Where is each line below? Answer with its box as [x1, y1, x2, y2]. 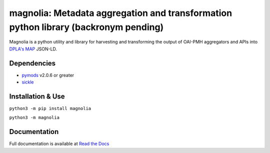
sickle [21, 79, 34, 85]
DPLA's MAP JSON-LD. [9, 45, 57, 52]
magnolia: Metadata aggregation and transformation [9, 7, 232, 18]
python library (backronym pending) [9, 21, 164, 32]
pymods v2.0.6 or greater [21, 72, 74, 78]
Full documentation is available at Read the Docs [9, 140, 109, 147]
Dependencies [9, 59, 56, 67]
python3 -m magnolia [9, 115, 60, 120]
